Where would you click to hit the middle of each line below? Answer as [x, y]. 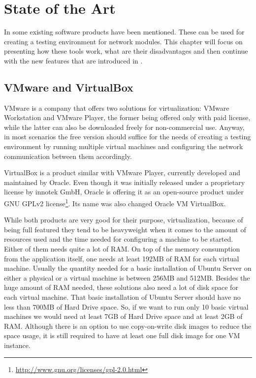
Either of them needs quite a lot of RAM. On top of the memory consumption [122, 249]
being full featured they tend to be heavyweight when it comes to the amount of [125, 229]
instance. [17, 345]
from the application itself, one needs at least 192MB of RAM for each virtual [122, 258]
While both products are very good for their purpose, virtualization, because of [124, 220]
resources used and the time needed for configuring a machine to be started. [119, 239]
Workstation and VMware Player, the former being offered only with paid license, [127, 117]
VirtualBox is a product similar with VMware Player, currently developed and [122, 173]
